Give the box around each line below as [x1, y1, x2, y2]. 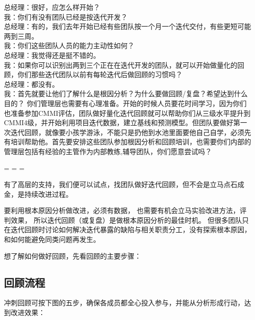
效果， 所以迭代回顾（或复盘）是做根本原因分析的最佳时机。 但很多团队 [10, 214, 242, 225]
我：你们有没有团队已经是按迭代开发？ [4, 11, 127, 22]
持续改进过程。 [24, 188, 73, 199]
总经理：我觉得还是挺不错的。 [4, 50, 100, 60]
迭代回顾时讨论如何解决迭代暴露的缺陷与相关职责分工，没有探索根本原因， [10, 224, 251, 235]
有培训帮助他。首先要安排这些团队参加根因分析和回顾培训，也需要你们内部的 [4, 136, 251, 147]
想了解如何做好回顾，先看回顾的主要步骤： [4, 250, 141, 261]
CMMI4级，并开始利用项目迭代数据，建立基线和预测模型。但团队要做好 [4, 117, 233, 128]
